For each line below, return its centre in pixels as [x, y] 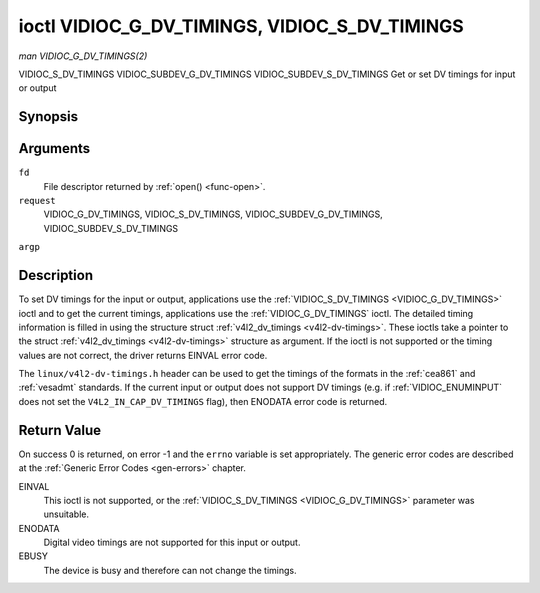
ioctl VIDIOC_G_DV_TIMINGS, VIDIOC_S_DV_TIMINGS [241, 26]
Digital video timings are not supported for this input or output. [172, 542]
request [37, 201]
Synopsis [48, 116]
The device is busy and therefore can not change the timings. [170, 570]
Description [56, 275]
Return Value [60, 430]
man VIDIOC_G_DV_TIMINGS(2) [83, 56]
